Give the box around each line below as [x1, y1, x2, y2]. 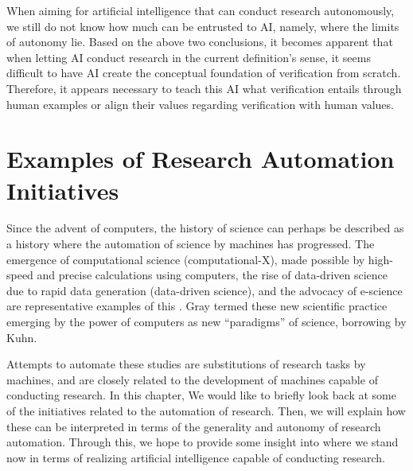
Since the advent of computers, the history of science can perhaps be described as [6, 220, 404, 236]
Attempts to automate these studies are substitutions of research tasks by [6, 356, 366, 372]
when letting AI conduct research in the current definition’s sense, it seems [6, 49, 371, 65]
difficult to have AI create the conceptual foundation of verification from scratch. [6, 64, 401, 81]
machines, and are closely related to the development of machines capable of [6, 371, 378, 387]
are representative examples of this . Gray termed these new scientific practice [6, 298, 388, 314]
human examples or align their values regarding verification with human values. [6, 95, 394, 112]
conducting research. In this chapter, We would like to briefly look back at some [6, 387, 396, 403]
